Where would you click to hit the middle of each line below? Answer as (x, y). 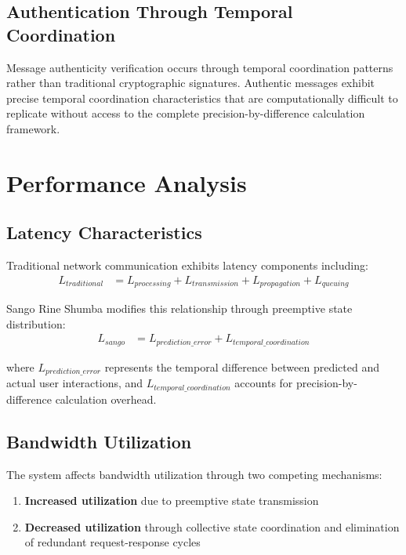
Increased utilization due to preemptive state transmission (172, 501)
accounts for (264, 383)
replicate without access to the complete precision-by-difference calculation (186, 113)
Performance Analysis (127, 182)
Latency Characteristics (104, 232)
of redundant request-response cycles (112, 542)
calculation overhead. (106, 399)
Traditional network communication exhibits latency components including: (187, 265)
